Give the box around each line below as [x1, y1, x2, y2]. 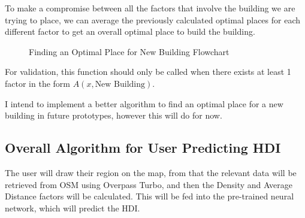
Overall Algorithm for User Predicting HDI [5, 138, 281, 157]
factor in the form [5, 77, 70, 89]
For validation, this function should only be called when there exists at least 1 [5, 65, 291, 78]
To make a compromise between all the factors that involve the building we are [5, 2, 295, 14]
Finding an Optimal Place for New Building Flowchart [29, 45, 229, 57]
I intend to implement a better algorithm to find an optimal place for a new [5, 97, 283, 110]
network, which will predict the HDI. [5, 201, 140, 214]
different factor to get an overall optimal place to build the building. [5, 25, 255, 38]
